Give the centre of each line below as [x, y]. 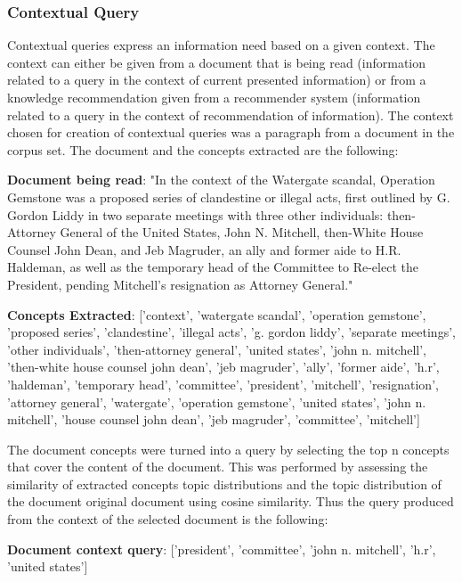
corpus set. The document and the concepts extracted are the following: [203, 149]
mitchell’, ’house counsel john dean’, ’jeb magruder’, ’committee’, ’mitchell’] [214, 419]
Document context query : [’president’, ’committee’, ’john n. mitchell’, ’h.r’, [222, 549]
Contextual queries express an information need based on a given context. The [221, 45]
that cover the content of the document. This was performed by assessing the [218, 467]
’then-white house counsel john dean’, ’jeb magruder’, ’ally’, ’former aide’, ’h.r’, [223, 367]
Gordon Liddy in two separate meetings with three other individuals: [195, 214]
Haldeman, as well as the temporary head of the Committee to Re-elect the [213, 267]
